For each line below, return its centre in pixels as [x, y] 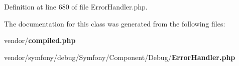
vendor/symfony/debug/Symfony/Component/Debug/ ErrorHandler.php [120, 57]
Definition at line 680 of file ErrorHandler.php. [76, 6]
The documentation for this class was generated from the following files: [115, 23]
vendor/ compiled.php [40, 40]
